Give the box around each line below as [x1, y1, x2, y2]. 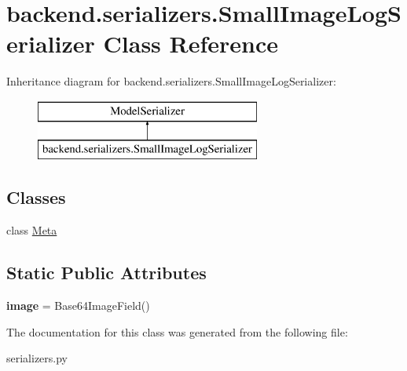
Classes [6, 185, 66, 209]
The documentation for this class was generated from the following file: [6, 323, 348, 340]
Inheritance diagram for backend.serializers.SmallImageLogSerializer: [6, 73, 336, 89]
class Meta [6, 222, 57, 238]
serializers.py [6, 350, 68, 366]
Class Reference [103, 27, 279, 60]
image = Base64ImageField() [6, 297, 150, 314]
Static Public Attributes [6, 260, 207, 285]
